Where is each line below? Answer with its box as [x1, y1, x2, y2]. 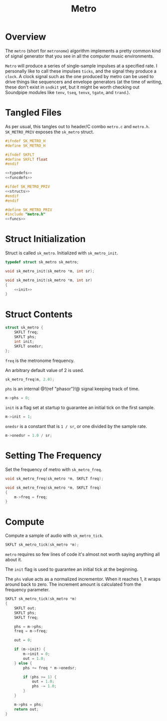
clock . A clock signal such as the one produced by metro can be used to [5, 73, 154, 79]
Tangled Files [5, 107, 62, 118]
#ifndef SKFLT [5, 152, 35, 157]
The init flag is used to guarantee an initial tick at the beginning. [5, 566, 139, 572]
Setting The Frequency [5, 450, 102, 461]
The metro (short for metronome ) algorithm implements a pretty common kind [5, 48, 161, 54]
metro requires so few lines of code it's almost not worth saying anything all [5, 551, 160, 557]
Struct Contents [5, 308, 73, 320]
